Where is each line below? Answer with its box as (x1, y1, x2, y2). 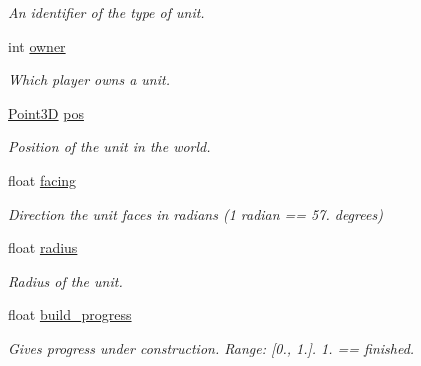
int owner (8, 35, 66, 56)
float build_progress (8, 304, 132, 325)
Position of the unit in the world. (8, 136, 211, 157)
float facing (8, 169, 77, 190)
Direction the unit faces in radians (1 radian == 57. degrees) (8, 203, 383, 224)
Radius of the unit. (8, 270, 123, 291)
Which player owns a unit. (8, 69, 170, 90)
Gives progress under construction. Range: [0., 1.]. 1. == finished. (8, 337, 415, 358)
